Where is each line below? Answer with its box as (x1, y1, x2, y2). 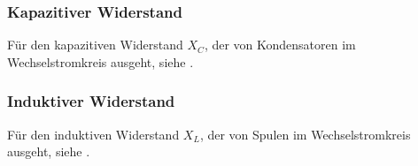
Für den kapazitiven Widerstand (7, 35, 183, 54)
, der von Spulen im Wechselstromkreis (199, 124, 411, 143)
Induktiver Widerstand (7, 90, 175, 112)
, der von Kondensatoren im (204, 35, 356, 54)
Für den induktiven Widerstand (7, 124, 180, 143)
